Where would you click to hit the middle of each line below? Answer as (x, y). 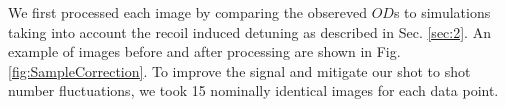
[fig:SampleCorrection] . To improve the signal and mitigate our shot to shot (239, 70)
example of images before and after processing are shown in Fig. (204, 51)
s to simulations (442, 12)
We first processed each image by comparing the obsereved (187, 12)
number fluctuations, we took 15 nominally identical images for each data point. (253, 90)
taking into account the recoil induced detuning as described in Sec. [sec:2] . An (249, 31)
